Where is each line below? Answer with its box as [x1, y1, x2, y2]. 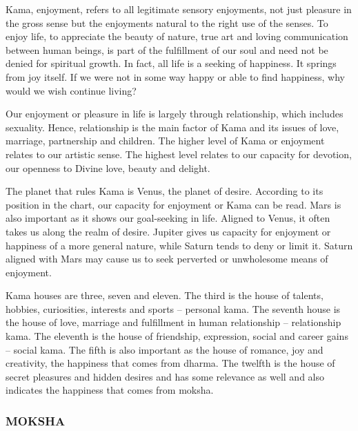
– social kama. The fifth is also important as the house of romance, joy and [6, 342, 324, 356]
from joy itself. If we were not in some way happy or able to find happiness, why [6, 69, 345, 84]
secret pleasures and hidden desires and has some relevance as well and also [6, 369, 324, 383]
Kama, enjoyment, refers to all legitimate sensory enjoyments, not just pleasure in [6, 2, 352, 16]
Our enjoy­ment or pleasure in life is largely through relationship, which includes [6, 106, 344, 121]
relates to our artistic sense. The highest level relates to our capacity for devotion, [6, 146, 352, 161]
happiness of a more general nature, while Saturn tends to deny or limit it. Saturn [6, 238, 353, 252]
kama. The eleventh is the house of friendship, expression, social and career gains [6, 329, 348, 343]
